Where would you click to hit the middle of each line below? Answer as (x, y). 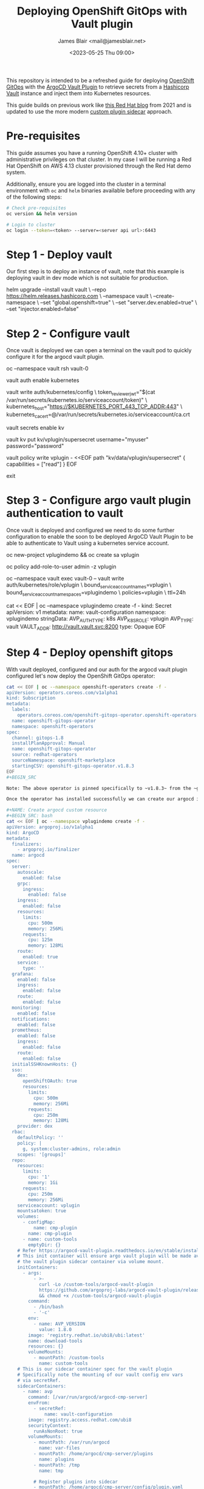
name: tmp (51, 1471)
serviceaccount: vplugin (49, 1205)
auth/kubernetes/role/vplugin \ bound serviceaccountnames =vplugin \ (89, 585)
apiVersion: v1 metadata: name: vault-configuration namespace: (86, 612)
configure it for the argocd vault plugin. (55, 357)
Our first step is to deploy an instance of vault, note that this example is (95, 271)
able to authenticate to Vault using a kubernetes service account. (88, 543)
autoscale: (31, 872)
